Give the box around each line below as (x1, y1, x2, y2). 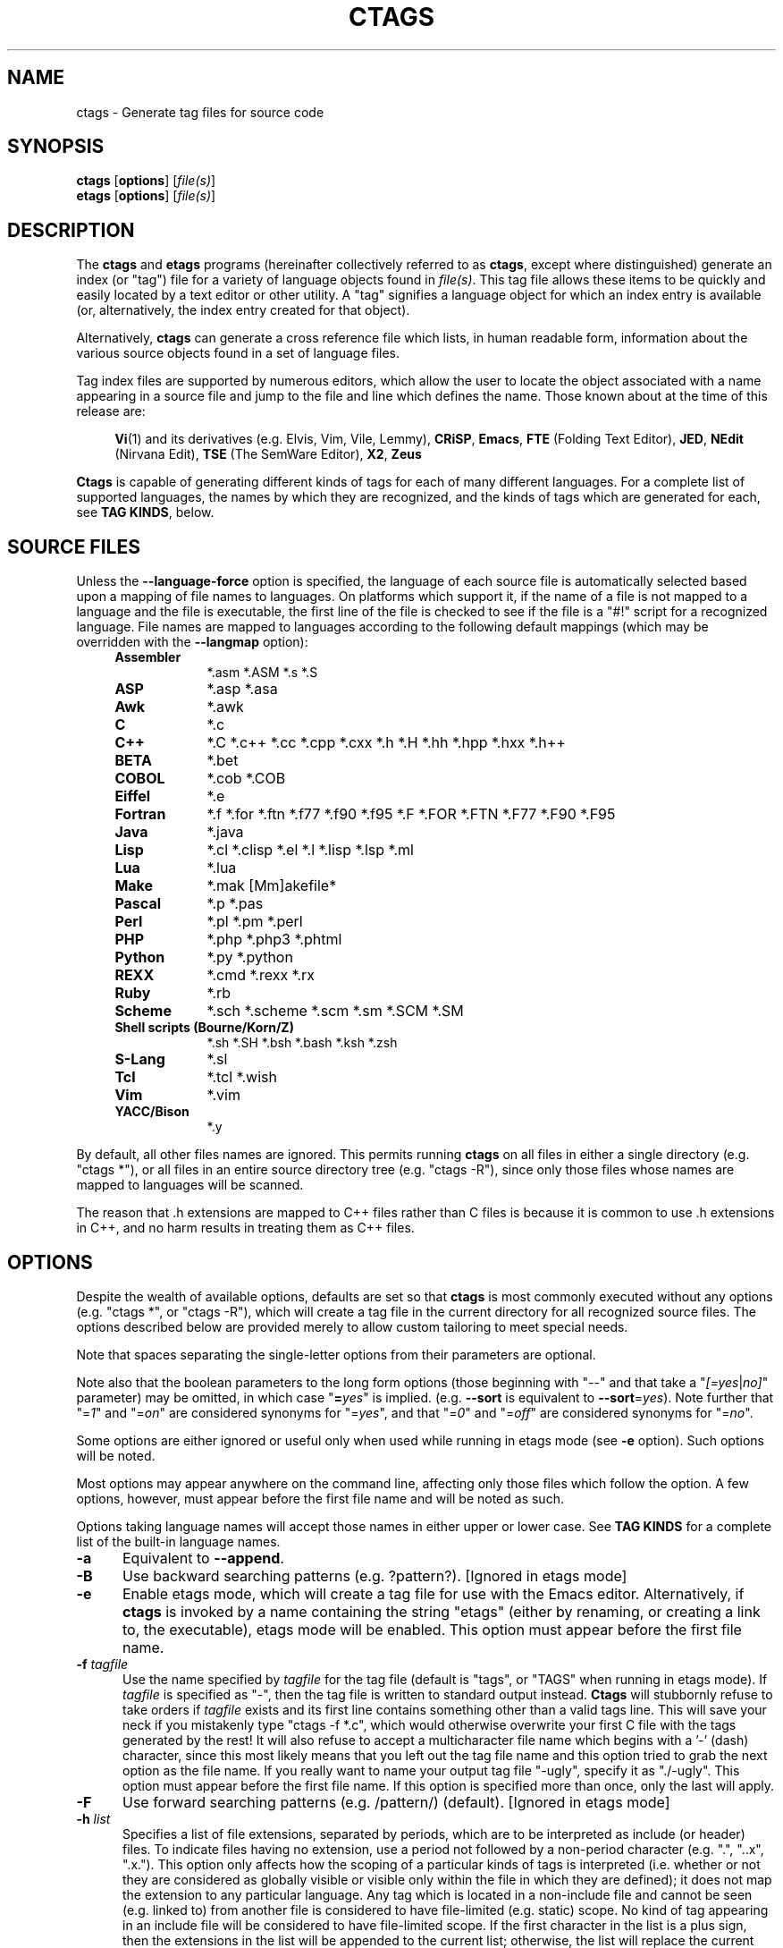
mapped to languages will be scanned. (76, 1177, 304, 1193)
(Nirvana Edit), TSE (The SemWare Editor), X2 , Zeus (114, 446, 422, 462)
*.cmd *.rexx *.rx (206, 966, 316, 985)
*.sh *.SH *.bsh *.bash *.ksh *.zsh (206, 1035, 398, 1051)
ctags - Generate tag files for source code (76, 104, 324, 120)
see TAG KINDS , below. (76, 504, 215, 521)
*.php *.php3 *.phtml (206, 930, 342, 949)
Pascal (114, 894, 161, 913)
